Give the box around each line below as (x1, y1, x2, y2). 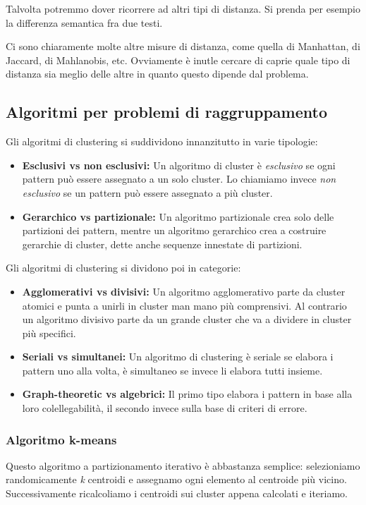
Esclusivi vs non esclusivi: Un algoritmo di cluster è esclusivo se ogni (22, 157, 336, 172)
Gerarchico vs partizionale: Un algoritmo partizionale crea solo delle (22, 209, 334, 224)
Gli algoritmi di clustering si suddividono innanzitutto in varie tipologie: (6, 134, 318, 149)
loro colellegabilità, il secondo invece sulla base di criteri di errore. (22, 401, 307, 415)
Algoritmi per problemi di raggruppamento (6, 101, 327, 123)
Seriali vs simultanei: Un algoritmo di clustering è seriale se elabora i (22, 349, 334, 364)
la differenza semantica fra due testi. (6, 15, 163, 30)
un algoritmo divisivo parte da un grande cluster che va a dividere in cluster (22, 312, 352, 327)
